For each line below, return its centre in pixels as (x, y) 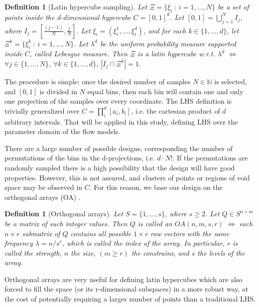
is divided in (58, 91)
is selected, (231, 81)
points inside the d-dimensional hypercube (68, 17)
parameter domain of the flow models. (63, 131)
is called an (155, 223)
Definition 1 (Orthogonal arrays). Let (64, 214)
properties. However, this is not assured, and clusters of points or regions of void (127, 177)
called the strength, (33, 252)
